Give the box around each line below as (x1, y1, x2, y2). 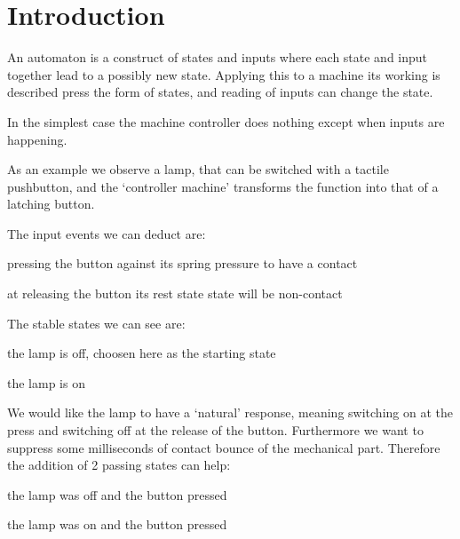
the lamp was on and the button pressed (7, 515, 227, 534)
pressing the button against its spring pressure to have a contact (7, 254, 358, 273)
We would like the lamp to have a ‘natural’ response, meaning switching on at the (7, 403, 453, 422)
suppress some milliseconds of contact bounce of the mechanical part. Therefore (7, 438, 440, 456)
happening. (7, 130, 67, 148)
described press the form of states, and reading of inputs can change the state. (7, 83, 433, 101)
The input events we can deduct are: (7, 224, 206, 242)
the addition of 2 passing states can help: (7, 456, 231, 474)
